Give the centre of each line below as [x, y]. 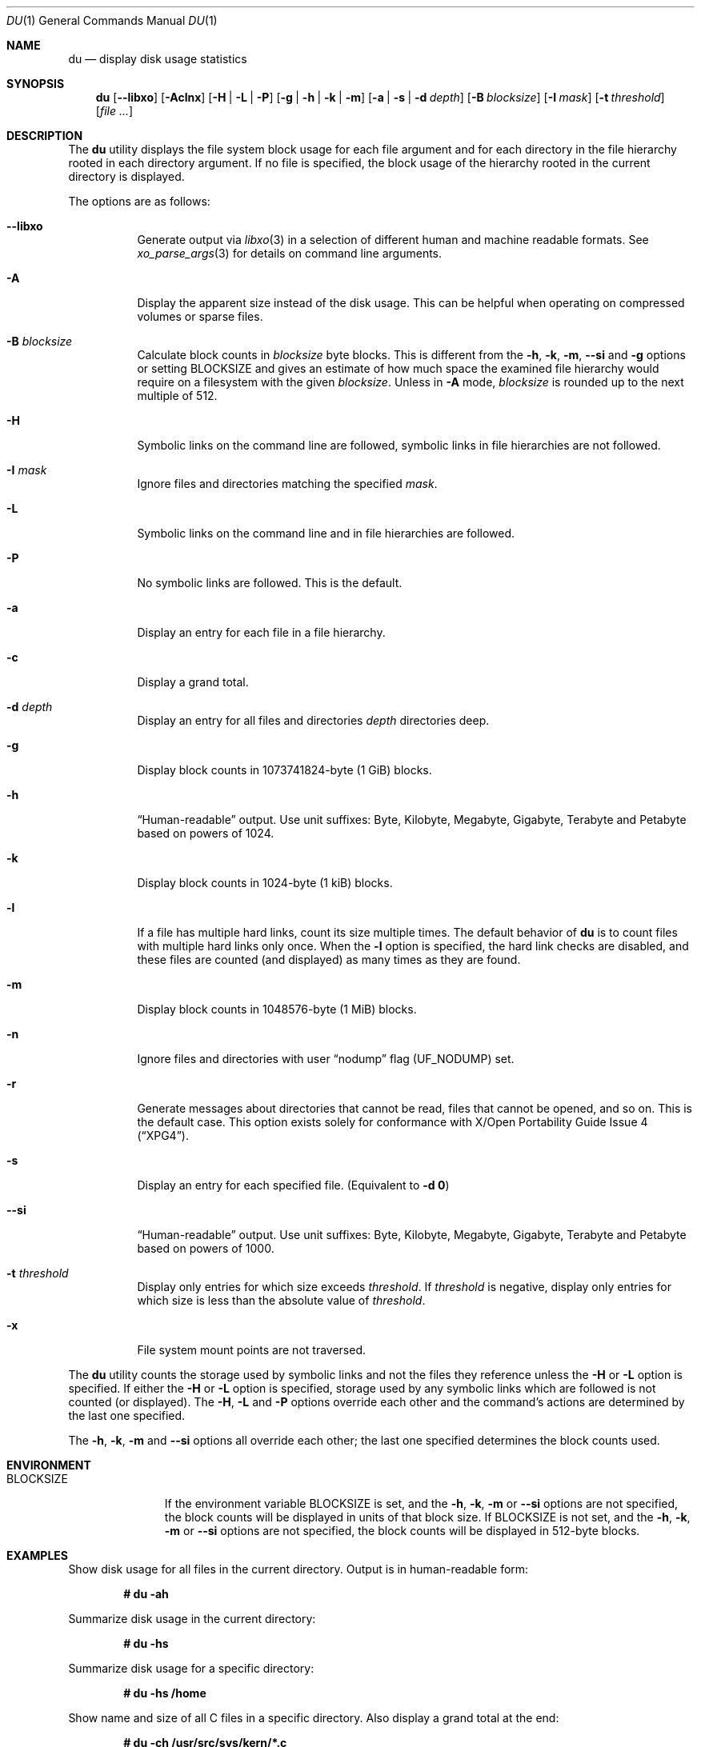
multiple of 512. [177, 396]
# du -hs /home [165, 1693]
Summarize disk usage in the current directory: [192, 1619]
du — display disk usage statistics [158, 59]
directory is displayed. [126, 176]
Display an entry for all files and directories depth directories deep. [313, 720]
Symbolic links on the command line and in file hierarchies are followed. [326, 533]
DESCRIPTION [45, 136]
